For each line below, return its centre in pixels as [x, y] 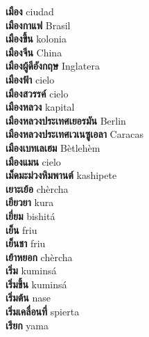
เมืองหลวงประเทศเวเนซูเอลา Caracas [74, 134]
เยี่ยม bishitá [30, 215]
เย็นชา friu [26, 243]
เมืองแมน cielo [33, 161]
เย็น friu [21, 229]
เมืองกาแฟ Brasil [38, 25]
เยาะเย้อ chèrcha [37, 188]
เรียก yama [27, 325]
